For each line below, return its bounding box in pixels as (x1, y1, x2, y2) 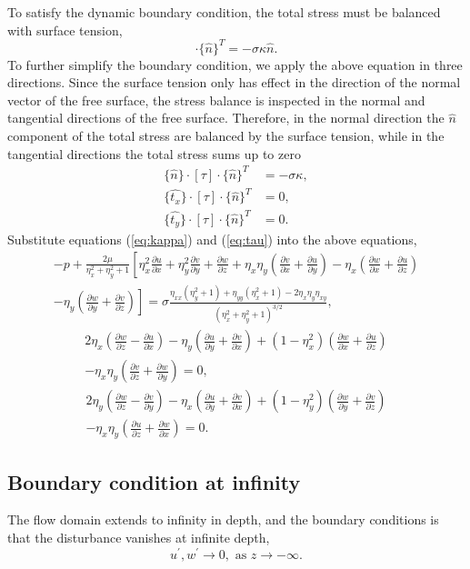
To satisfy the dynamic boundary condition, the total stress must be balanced (7, 3, 441, 21)
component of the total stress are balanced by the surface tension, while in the (7, 126, 445, 145)
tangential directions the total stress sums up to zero (7, 144, 301, 163)
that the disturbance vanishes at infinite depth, (7, 527, 270, 546)
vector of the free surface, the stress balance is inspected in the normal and (7, 90, 425, 109)
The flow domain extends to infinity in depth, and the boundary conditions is (7, 510, 439, 529)
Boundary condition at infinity (7, 467, 301, 495)
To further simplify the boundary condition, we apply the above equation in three (7, 55, 463, 74)
